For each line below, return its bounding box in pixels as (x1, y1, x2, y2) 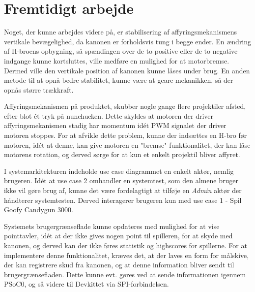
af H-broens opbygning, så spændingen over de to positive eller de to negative (4, 46, 238, 56)
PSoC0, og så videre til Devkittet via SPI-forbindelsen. (4, 279, 169, 289)
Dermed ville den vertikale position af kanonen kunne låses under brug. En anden (4, 65, 250, 75)
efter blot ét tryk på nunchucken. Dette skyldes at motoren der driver (4, 110, 214, 121)
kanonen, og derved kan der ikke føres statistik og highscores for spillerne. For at (4, 240, 247, 250)
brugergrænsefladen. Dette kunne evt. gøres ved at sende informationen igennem (4, 269, 246, 279)
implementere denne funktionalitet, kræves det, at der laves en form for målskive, (4, 250, 249, 260)
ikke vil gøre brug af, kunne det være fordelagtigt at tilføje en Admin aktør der (4, 185, 242, 195)
